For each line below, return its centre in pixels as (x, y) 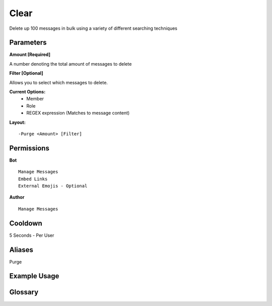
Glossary (24, 292)
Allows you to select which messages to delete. (59, 82)
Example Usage (34, 276)
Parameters (28, 43)
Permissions (29, 148)
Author (17, 197)
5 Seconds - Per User (32, 235)
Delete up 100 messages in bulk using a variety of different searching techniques (93, 28)
